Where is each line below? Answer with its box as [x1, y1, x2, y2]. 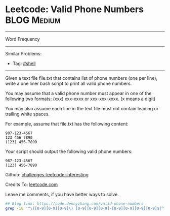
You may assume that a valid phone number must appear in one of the [5, 90, 152, 96]
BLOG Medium [5, 14, 61, 26]
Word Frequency [5, 36, 40, 42]
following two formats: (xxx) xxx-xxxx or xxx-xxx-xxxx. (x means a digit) [5, 96, 156, 102]
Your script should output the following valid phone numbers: [5, 148, 133, 155]
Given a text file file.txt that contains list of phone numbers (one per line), [5, 75, 158, 81]
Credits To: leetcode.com [5, 181, 58, 188]
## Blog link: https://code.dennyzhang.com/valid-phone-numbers [5, 201, 144, 206]
